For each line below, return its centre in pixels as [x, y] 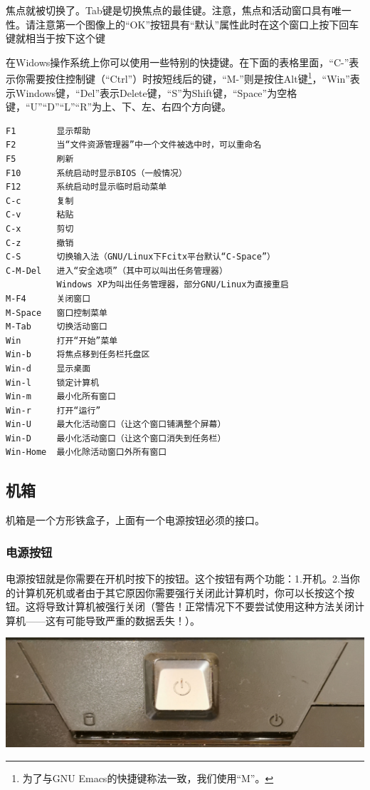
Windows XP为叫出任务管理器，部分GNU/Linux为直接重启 [173, 285]
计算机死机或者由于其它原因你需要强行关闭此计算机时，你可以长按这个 [180, 592]
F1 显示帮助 [48, 131]
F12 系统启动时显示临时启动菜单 [86, 187]
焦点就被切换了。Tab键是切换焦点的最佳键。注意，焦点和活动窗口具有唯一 [179, 10]
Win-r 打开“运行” [53, 410]
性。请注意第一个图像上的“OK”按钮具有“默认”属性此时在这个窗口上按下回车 [183, 24]
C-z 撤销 [40, 243]
